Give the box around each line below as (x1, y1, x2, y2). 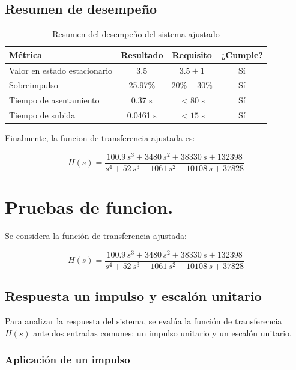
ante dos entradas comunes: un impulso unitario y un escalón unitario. (33, 326, 292, 339)
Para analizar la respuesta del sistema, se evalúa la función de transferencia (5, 315, 282, 327)
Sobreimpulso (9, 79, 58, 91)
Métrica (9, 48, 43, 61)
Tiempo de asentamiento (9, 94, 100, 106)
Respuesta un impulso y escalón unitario (5, 287, 262, 305)
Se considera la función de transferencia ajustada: (5, 229, 187, 242)
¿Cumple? (220, 48, 263, 61)
